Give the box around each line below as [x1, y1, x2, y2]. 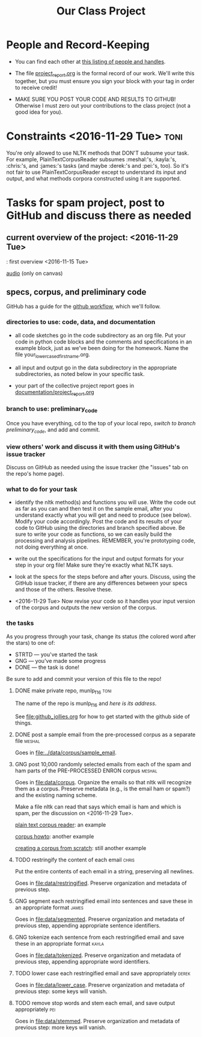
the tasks [6, 619, 34, 627]
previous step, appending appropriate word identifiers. [14, 958, 150, 965]
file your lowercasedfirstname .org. [14, 351, 90, 359]
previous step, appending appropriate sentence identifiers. [14, 922, 161, 929]
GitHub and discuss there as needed [6, 209, 192, 222]
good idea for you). [14, 108, 63, 115]
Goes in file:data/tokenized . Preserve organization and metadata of [14, 952, 182, 959]
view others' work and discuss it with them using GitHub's [6, 442, 180, 451]
